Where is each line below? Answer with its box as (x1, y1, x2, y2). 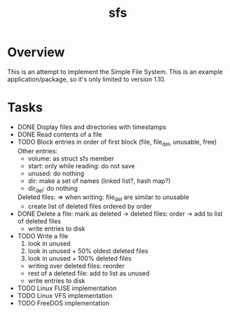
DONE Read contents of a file (17, 130, 102, 138)
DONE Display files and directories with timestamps (17, 123, 167, 131)
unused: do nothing (27, 169, 85, 177)
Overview (7, 44, 65, 60)
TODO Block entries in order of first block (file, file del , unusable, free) (17, 137, 217, 148)
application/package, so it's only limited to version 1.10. (7, 75, 166, 83)
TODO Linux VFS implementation (17, 292, 113, 300)
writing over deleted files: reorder (27, 261, 125, 271)
